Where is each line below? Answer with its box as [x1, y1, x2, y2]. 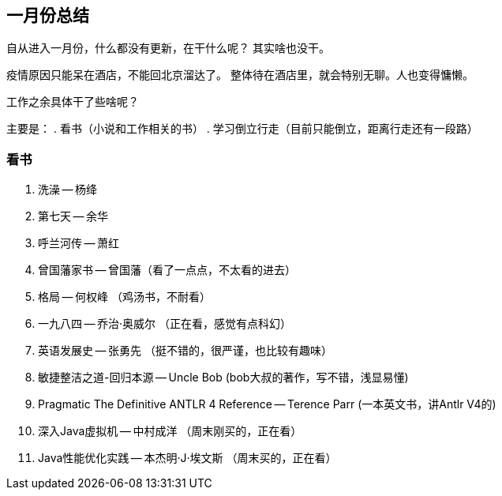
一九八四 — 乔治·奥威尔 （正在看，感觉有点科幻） [38, 317, 292, 331]
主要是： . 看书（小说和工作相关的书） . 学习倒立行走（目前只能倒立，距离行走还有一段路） [6, 122, 478, 136]
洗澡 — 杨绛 [38, 182, 98, 197]
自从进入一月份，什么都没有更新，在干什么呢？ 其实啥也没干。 [6, 41, 330, 55]
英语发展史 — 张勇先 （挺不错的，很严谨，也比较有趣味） [38, 344, 333, 358]
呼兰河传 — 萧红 [38, 236, 120, 250]
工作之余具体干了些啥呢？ [6, 95, 139, 109]
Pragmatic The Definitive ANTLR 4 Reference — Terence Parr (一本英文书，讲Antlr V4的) [38, 397, 496, 411]
